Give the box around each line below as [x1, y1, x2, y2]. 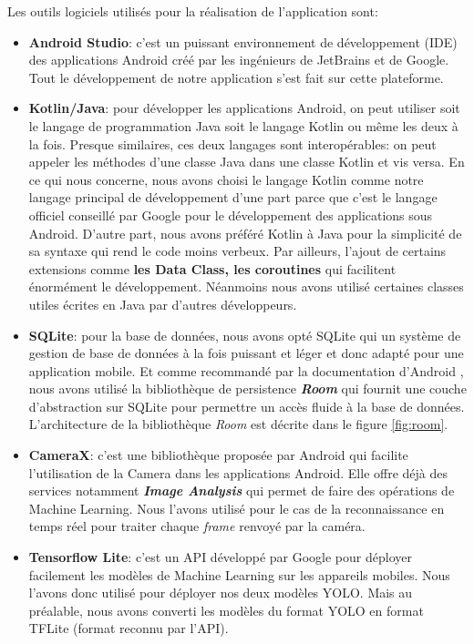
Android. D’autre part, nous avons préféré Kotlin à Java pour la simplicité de [28, 223, 462, 242]
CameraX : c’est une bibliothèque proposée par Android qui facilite [28, 445, 408, 465]
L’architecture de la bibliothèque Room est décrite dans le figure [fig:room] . [28, 414, 448, 434]
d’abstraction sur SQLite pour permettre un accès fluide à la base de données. [28, 396, 465, 415]
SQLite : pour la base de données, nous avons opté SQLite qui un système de [28, 325, 461, 344]
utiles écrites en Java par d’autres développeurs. [28, 294, 297, 313]
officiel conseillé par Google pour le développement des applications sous [28, 205, 433, 224]
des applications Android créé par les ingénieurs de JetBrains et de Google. [28, 50, 449, 69]
